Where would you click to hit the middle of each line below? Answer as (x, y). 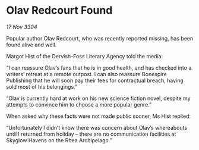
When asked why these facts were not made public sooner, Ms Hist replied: (99, 116)
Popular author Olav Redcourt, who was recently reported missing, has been (100, 38)
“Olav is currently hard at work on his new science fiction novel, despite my (98, 98)
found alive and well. (31, 45)
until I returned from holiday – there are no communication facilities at (91, 134)
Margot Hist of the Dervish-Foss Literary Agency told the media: (85, 56)
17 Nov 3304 (22, 27)
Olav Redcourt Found (59, 10)
